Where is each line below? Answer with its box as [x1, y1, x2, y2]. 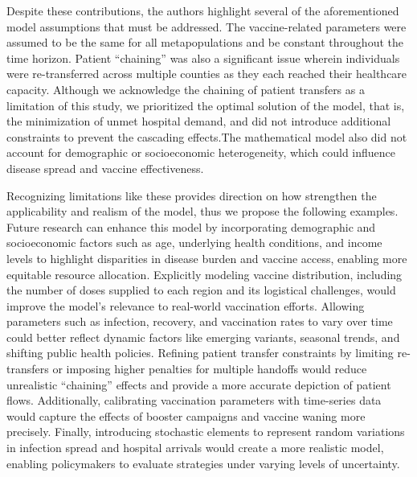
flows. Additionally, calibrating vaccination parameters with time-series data [6, 392, 382, 409]
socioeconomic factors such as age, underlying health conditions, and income [6, 234, 382, 251]
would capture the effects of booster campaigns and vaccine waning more [6, 407, 366, 424]
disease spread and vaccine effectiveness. [6, 159, 204, 176]
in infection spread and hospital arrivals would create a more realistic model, [6, 439, 384, 456]
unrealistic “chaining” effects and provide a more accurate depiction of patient [6, 376, 391, 393]
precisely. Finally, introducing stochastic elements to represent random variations [6, 423, 405, 440]
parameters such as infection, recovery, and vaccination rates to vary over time [6, 313, 393, 330]
